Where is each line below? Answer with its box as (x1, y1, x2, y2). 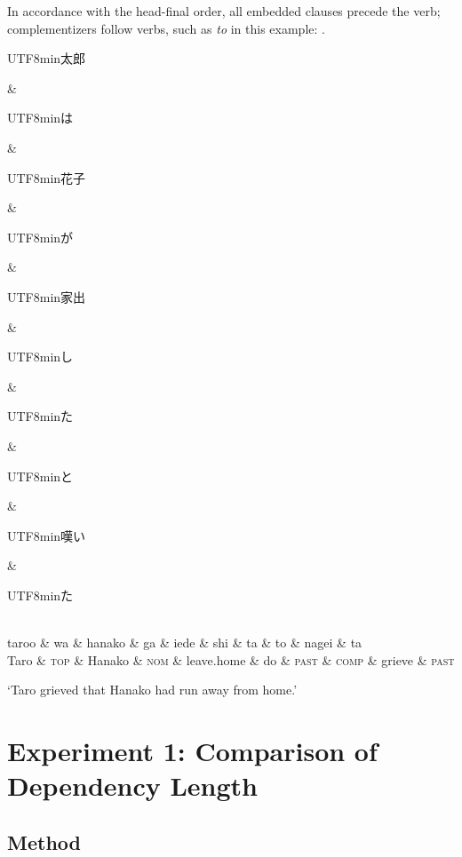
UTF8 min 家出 (7, 287, 86, 306)
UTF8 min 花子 (7, 168, 86, 186)
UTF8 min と (7, 466, 74, 485)
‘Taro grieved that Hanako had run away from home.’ (7, 680, 298, 699)
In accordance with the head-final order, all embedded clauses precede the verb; (7, 2, 441, 20)
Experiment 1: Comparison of (7, 733, 378, 769)
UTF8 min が (7, 227, 74, 246)
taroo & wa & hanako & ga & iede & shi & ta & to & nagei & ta (7, 633, 362, 652)
